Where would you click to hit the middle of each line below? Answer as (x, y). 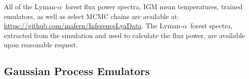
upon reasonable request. (41, 45)
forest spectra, (211, 26)
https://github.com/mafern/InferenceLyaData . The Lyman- (93, 26)
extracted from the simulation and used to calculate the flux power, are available (124, 35)
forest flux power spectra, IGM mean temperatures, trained (154, 6)
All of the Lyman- (31, 6)
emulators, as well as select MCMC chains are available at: (92, 16)
